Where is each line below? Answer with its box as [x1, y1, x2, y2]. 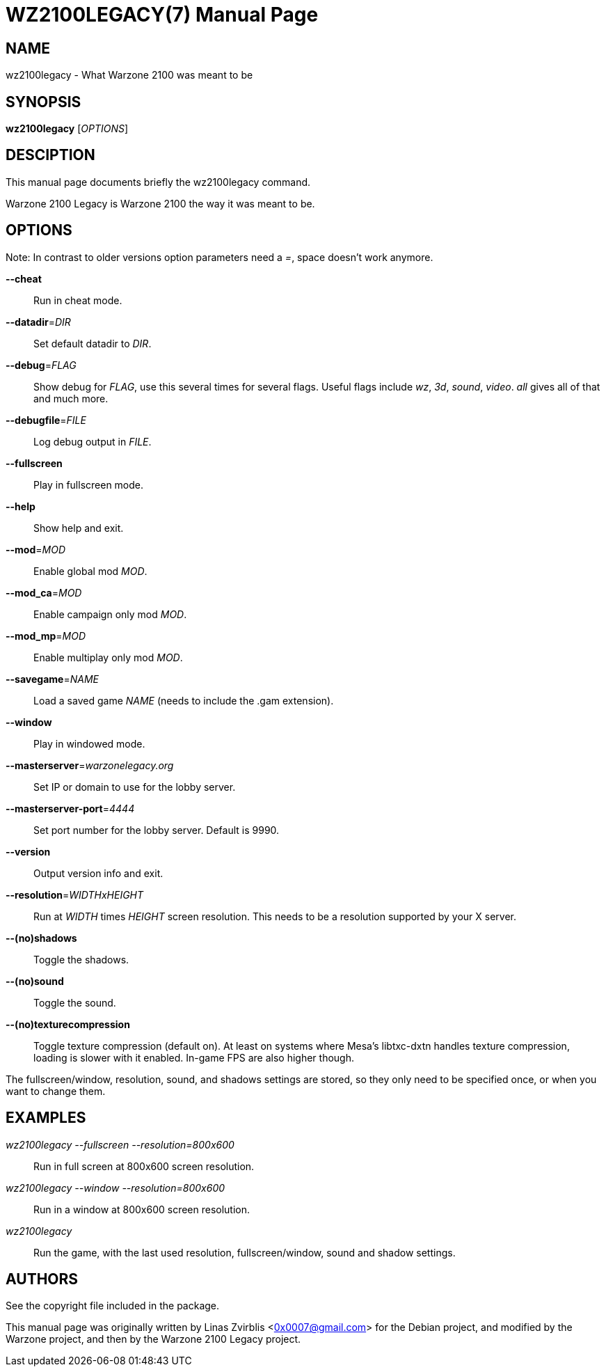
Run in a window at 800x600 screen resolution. [33, 1203, 250, 1215]
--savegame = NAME [6, 672, 99, 685]
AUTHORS [6, 1270, 79, 1288]
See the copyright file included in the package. [6, 1300, 220, 1312]
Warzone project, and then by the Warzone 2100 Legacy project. [6, 1333, 301, 1346]
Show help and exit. [33, 521, 124, 534]
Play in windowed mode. [33, 737, 145, 750]
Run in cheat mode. [33, 294, 122, 306]
